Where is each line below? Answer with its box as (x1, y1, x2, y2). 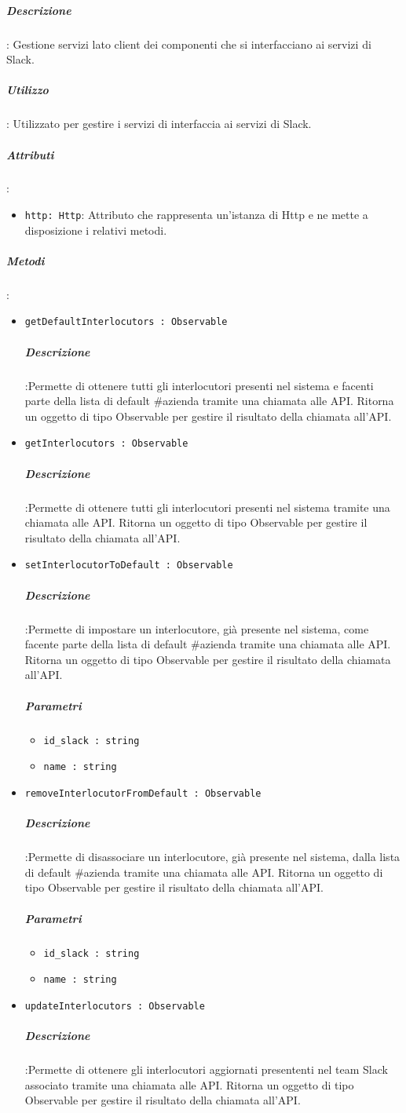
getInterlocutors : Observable (24, 438, 188, 450)
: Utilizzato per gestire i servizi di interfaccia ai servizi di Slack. (6, 115, 312, 132)
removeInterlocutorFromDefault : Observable (24, 787, 262, 799)
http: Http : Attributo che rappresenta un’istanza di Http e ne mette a (24, 206, 368, 223)
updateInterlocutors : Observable (24, 1000, 205, 1012)
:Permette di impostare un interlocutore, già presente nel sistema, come (24, 620, 369, 637)
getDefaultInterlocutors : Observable (24, 316, 228, 328)
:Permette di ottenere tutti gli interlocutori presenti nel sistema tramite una (24, 498, 390, 515)
